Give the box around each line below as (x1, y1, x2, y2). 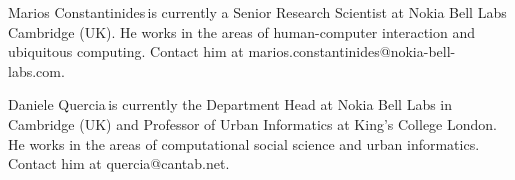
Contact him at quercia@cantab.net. (8, 153, 230, 174)
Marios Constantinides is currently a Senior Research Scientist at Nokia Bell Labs (8, 2, 507, 22)
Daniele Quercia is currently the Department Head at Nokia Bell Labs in (8, 94, 453, 115)
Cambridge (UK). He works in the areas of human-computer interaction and (8, 21, 476, 42)
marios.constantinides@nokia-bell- (248, 41, 456, 62)
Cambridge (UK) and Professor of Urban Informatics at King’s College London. (8, 113, 497, 134)
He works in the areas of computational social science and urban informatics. (8, 133, 480, 154)
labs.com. (8, 60, 65, 81)
